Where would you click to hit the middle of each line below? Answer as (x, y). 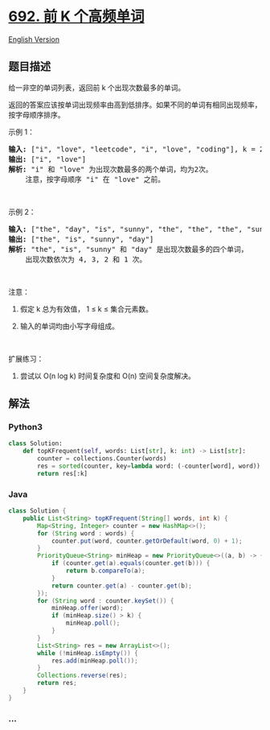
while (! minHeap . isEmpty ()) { (88, 653)
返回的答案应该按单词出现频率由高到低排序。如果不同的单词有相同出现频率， (135, 105)
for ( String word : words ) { (86, 533)
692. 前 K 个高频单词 (76, 16)
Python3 (25, 427)
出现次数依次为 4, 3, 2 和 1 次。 (86, 259)
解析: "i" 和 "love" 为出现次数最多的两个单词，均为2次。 (110, 169)
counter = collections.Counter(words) (102, 459)
